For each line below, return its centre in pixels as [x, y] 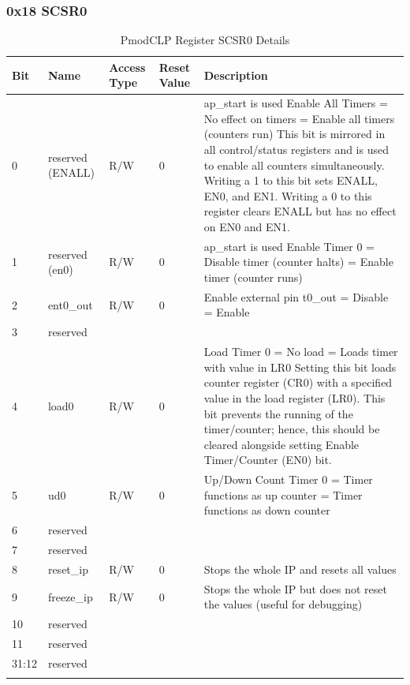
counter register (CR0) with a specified [298, 382]
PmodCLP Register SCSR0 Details [205, 40]
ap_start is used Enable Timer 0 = [289, 246]
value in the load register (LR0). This [294, 397]
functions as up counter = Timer [283, 494]
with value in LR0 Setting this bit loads [300, 367]
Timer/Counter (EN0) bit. [268, 460]
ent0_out [70, 304]
